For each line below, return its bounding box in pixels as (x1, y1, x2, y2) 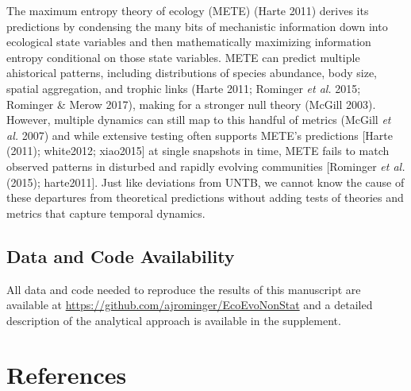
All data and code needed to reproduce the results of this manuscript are (6, 281, 361, 297)
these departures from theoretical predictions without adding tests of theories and (6, 189, 404, 206)
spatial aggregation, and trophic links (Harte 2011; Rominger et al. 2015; (6, 79, 361, 96)
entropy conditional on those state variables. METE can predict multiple (6, 48, 360, 65)
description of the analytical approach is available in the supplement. (6, 312, 341, 328)
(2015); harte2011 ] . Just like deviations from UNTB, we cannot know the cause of (6, 173, 405, 190)
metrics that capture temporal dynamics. (6, 204, 205, 221)
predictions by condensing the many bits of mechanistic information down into (6, 17, 388, 34)
